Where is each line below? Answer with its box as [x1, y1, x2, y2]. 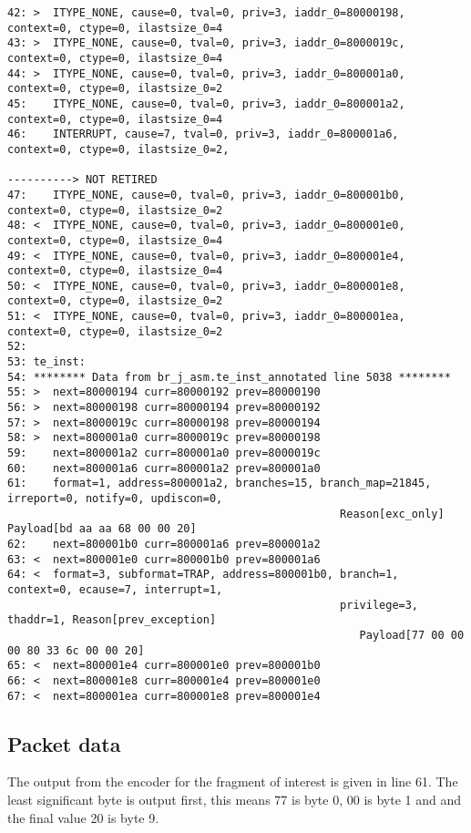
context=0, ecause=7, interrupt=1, [7, 582, 223, 596]
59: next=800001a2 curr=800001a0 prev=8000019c [7, 447, 321, 460]
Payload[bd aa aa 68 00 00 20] [7, 522, 197, 536]
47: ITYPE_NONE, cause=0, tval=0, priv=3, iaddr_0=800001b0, [7, 188, 405, 201]
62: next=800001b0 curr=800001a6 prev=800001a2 [7, 537, 321, 550]
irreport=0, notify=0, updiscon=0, [7, 492, 223, 505]
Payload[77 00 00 [359, 628, 465, 642]
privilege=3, [340, 598, 419, 612]
